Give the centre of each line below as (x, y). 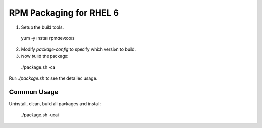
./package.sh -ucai (40, 115)
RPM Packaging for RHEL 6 (64, 13)
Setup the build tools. (42, 27)
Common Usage (34, 92)
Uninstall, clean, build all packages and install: (55, 104)
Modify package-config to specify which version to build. (79, 49)
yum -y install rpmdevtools (48, 38)
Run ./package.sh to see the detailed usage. (53, 78)
